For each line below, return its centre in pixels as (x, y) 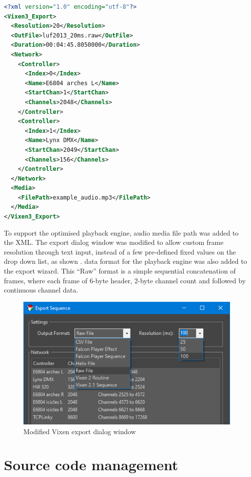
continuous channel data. (41, 290)
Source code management (91, 465)
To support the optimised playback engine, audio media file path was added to (121, 232)
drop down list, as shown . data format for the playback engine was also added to (125, 261)
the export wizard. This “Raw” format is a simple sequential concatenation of (120, 271)
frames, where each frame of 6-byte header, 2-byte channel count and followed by (125, 280)
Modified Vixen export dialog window (80, 431)
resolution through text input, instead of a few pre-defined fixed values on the (120, 251)
